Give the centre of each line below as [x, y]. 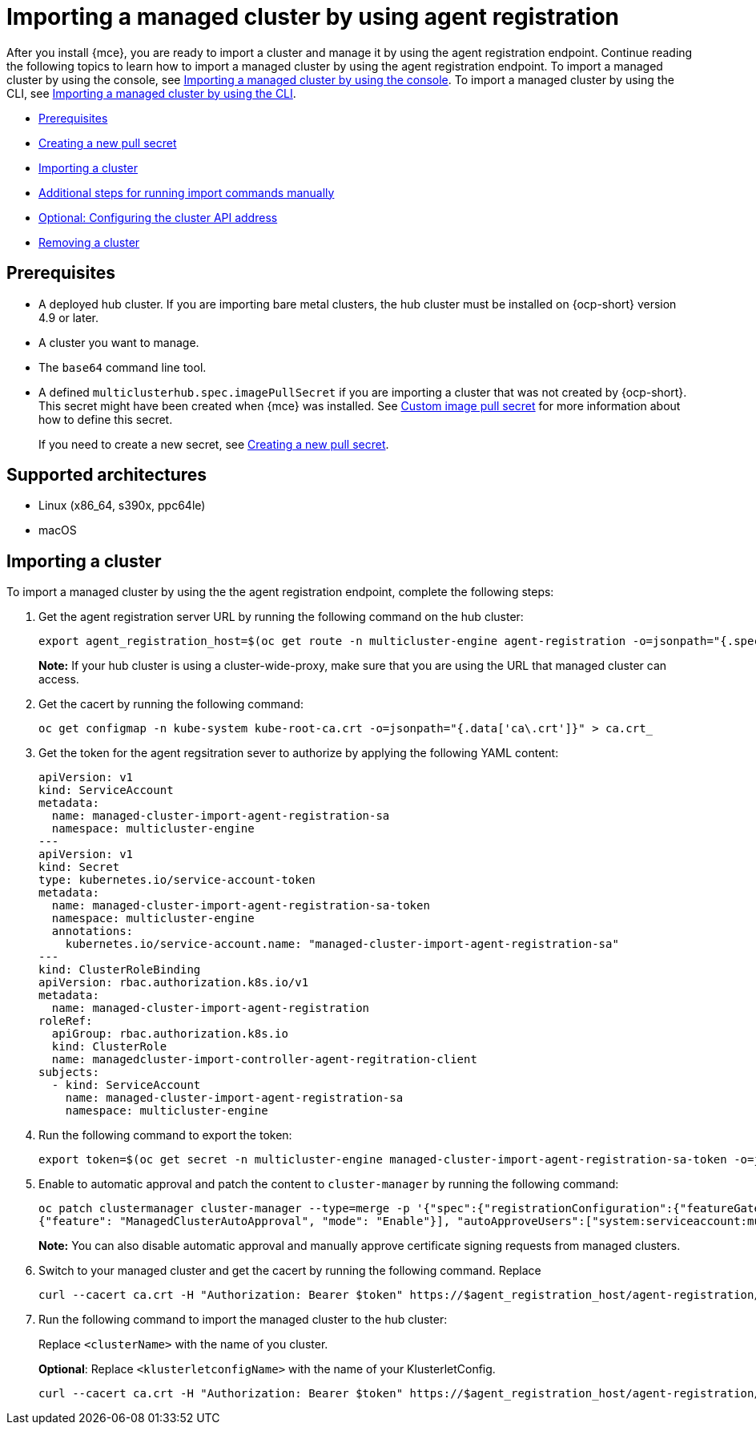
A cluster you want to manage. [119, 342]
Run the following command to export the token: [165, 1135]
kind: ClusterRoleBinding [120, 970]
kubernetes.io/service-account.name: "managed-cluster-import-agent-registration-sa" [342, 944]
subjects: [69, 1072]
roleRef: [66, 1021]
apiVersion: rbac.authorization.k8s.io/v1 [174, 983]
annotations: [92, 931]
